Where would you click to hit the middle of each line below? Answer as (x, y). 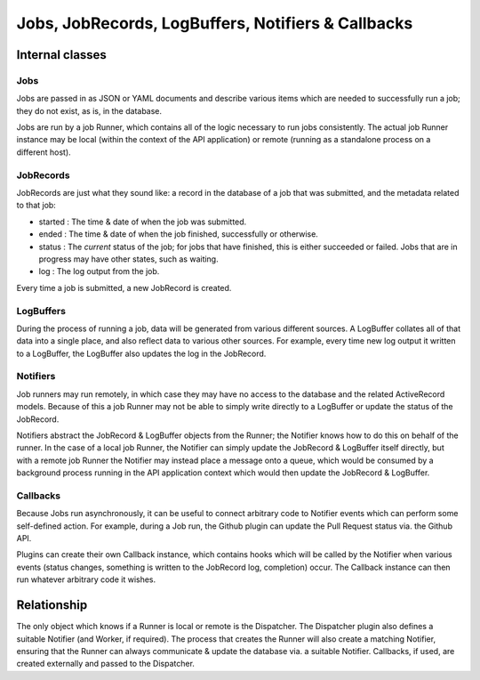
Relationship (52, 605)
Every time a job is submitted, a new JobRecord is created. (124, 287)
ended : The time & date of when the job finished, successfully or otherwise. (179, 234)
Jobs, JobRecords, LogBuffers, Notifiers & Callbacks (215, 23)
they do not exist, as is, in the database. (89, 110)
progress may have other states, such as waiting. (128, 259)
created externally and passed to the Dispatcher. (106, 664)
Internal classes (61, 55)
